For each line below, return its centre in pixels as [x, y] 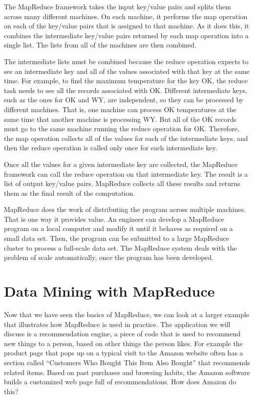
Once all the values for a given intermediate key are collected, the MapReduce [121, 164]
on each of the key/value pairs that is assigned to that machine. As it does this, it [127, 26]
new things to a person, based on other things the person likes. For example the [123, 343]
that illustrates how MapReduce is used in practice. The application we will [117, 324]
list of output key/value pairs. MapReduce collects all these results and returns [122, 183]
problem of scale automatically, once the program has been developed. [109, 257]
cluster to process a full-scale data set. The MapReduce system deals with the [120, 247]
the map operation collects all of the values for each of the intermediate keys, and [126, 138]
